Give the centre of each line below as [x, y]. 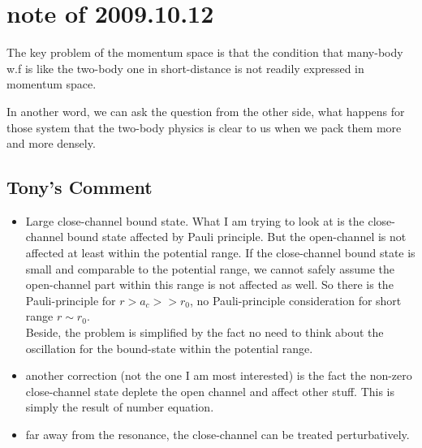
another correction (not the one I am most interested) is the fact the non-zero [219, 375]
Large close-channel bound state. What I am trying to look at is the [195, 220]
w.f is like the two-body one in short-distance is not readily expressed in [185, 68]
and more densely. [51, 143]
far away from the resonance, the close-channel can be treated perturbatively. [217, 435]
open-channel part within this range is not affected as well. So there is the [209, 284]
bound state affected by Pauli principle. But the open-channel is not [237, 237]
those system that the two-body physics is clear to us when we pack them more [204, 127]
